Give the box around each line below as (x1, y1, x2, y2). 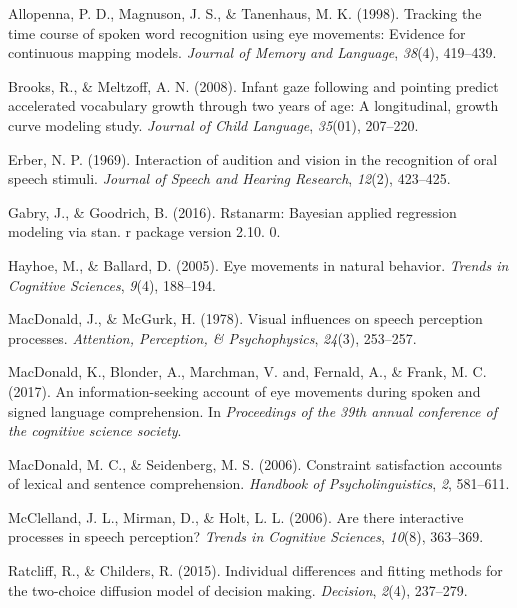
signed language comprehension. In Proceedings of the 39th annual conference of (8, 400, 498, 421)
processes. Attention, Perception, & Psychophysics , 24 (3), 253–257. (8, 327, 417, 348)
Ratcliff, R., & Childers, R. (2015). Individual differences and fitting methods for (8, 560, 503, 581)
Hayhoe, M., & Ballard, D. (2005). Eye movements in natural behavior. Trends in (8, 254, 509, 275)
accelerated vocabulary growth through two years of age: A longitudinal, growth (8, 95, 499, 116)
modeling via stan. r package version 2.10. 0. (8, 221, 281, 242)
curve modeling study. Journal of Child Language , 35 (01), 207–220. (8, 114, 419, 135)
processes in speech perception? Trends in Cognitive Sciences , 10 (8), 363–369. (8, 526, 484, 547)
